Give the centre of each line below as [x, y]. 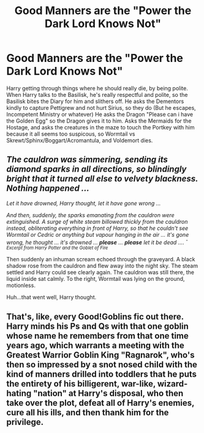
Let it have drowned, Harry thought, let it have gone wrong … [84, 203]
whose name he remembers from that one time [97, 336]
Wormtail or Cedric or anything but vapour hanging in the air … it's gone [98, 234]
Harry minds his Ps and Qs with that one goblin [97, 326]
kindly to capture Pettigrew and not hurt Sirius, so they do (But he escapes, [101, 107]
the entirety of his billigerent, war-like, [81, 384]
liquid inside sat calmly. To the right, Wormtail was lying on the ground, [96, 279]
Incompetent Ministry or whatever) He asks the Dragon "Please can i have [100, 114]
